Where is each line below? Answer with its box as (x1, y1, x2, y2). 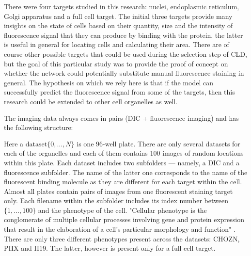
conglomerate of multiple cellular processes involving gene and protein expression (4, 214, 245, 224)
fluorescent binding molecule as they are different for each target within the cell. (4, 176, 242, 187)
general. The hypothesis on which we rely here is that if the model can (4, 77, 213, 87)
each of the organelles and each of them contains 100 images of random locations (4, 148, 244, 158)
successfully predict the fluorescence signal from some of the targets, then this (4, 87, 235, 97)
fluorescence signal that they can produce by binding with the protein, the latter (4, 30, 243, 40)
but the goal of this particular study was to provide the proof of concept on (4, 58, 228, 68)
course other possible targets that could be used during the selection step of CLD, (4, 48, 247, 59)
